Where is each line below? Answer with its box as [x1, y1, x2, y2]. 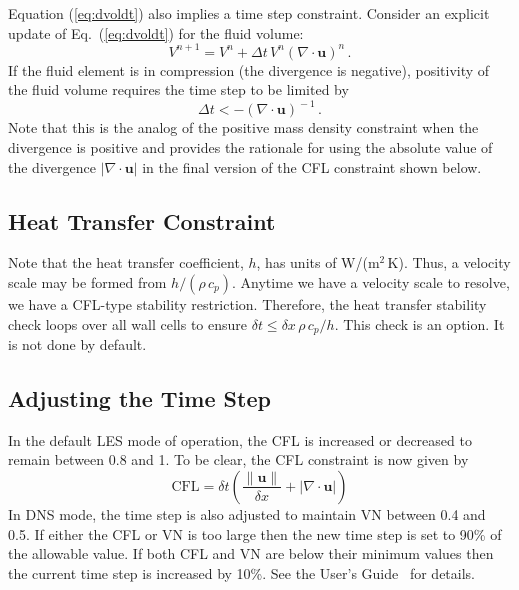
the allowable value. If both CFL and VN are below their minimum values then [8, 543, 494, 564]
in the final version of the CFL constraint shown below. [142, 156, 482, 177]
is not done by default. [8, 334, 147, 354]
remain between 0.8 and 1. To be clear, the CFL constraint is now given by [8, 449, 469, 470]
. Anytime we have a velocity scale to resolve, [231, 271, 510, 292]
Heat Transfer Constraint [8, 205, 276, 236]
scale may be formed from [8, 271, 167, 292]
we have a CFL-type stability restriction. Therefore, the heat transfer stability [8, 293, 487, 314]
